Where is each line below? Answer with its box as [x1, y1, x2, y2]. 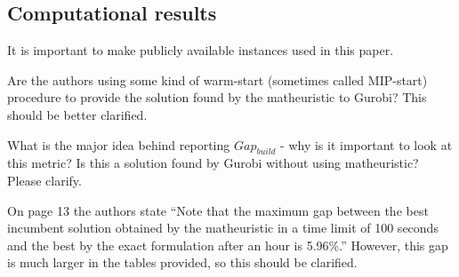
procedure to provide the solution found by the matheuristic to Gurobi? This [7, 88, 427, 107]
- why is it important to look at [280, 135, 453, 154]
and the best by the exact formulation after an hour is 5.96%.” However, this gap [7, 235, 448, 254]
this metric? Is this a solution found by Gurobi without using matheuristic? [7, 154, 419, 172]
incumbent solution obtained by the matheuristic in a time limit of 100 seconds [7, 218, 439, 237]
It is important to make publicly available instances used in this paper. [7, 41, 394, 59]
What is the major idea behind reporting [7, 135, 230, 154]
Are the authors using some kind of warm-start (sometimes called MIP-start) [7, 70, 428, 89]
